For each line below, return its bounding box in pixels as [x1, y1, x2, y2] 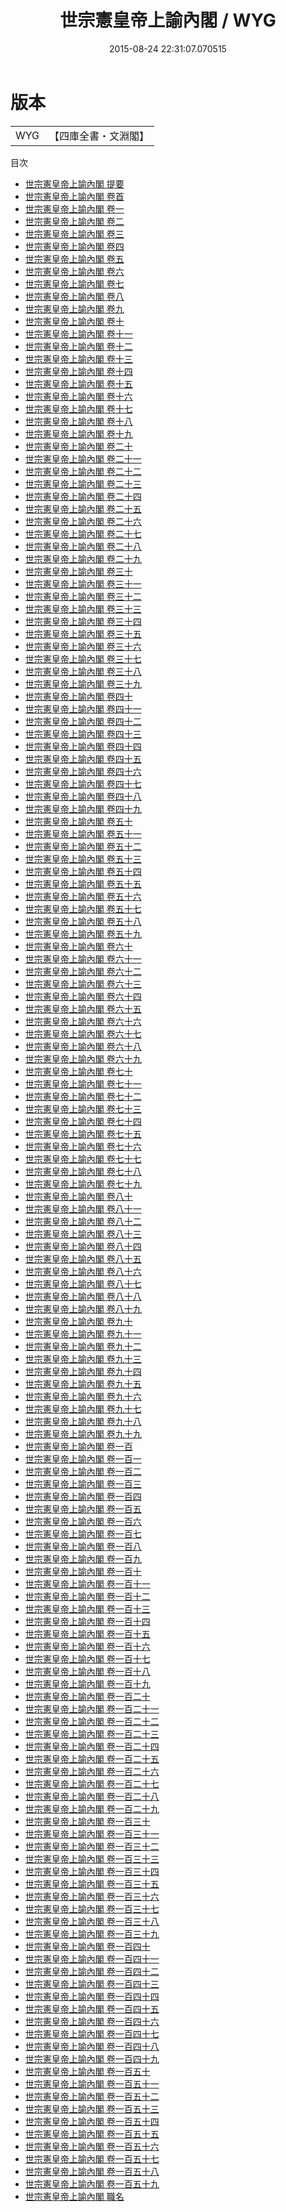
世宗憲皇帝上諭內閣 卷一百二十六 [24, 1765, 160, 1777]
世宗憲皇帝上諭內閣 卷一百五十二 [24, 2090, 160, 2102]
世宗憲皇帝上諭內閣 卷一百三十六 [24, 1890, 160, 1902]
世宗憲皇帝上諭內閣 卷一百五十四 [24, 2115, 160, 2127]
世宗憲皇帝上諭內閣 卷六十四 [24, 990, 142, 1002]
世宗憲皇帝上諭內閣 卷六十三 [24, 977, 142, 990]
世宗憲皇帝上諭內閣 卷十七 [24, 402, 133, 415]
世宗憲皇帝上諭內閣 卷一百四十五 [24, 2002, 160, 2015]
